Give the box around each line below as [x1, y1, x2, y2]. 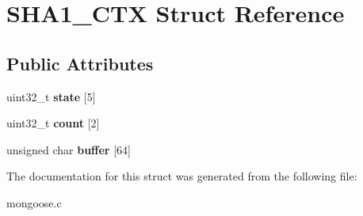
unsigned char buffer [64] [6, 141, 131, 157]
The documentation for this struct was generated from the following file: [6, 168, 357, 184]
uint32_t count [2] [6, 115, 100, 131]
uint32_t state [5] [6, 88, 96, 104]
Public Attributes [6, 51, 154, 75]
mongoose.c [6, 194, 62, 210]
